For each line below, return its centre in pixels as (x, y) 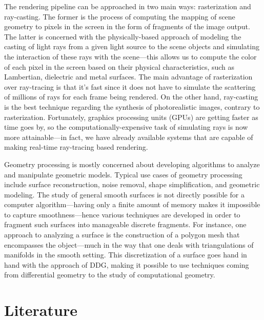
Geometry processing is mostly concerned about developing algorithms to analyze (132, 164)
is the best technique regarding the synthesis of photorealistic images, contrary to (132, 106)
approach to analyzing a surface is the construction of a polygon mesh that (122, 235)
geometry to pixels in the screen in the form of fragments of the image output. (127, 26)
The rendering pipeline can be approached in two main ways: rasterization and (128, 6)
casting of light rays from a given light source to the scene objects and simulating (132, 46)
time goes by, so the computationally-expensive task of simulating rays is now (126, 127)
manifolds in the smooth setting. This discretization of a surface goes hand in (126, 255)
